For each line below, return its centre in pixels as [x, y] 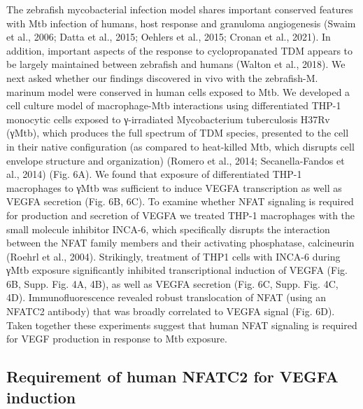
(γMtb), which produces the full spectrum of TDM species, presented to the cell [178, 133]
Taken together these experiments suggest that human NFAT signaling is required [182, 325]
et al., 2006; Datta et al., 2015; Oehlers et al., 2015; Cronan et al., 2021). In [169, 37]
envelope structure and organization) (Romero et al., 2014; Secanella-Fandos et [176, 160]
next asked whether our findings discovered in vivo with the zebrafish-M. [162, 77]
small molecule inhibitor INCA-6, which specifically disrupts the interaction [168, 229]
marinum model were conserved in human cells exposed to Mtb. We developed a [178, 91]
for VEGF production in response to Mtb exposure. [117, 339]
